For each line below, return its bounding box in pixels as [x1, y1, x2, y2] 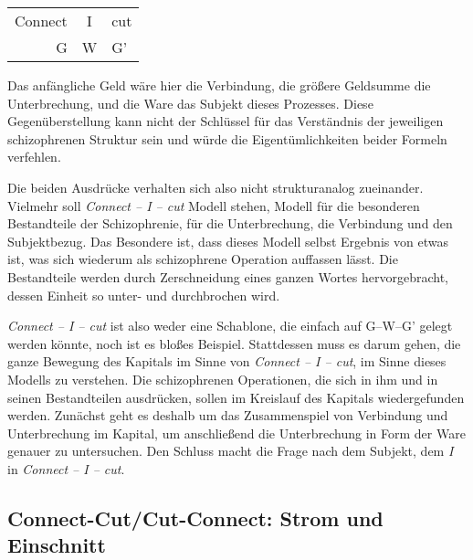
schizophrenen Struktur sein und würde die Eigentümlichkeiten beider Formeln [7, 129, 447, 148]
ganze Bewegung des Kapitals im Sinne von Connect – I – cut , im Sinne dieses [7, 352, 447, 371]
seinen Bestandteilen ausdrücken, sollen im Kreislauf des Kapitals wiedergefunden [7, 387, 465, 407]
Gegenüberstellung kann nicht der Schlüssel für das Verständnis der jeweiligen [7, 111, 444, 131]
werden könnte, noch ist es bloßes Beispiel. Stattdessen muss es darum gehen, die [7, 333, 461, 353]
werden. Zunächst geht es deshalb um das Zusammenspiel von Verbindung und [7, 406, 448, 425]
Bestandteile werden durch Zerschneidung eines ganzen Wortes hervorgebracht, [7, 267, 448, 286]
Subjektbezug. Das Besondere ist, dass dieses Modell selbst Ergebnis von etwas [7, 231, 448, 250]
